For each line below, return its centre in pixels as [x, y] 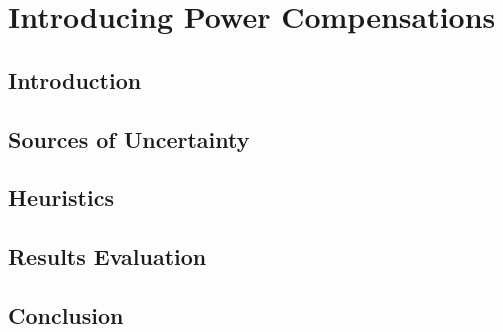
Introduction [75, 79]
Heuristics [61, 197]
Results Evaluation [107, 256]
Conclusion [66, 314]
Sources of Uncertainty [129, 138]
